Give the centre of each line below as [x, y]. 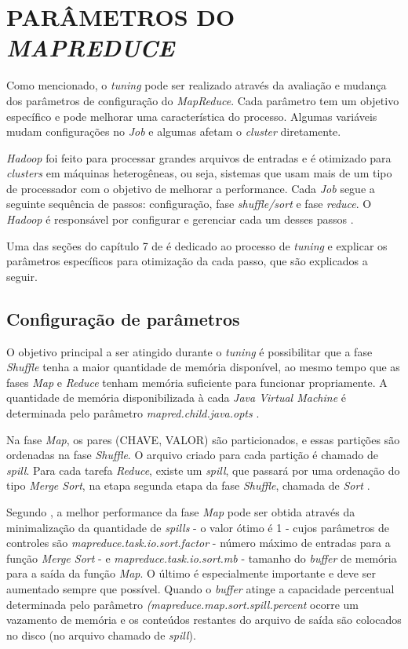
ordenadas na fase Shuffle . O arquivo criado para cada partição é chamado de [192, 455]
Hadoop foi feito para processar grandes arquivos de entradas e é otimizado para [199, 157]
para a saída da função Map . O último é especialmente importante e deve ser [191, 573]
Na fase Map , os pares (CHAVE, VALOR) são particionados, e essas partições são [203, 439]
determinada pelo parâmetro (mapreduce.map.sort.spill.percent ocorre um [183, 604]
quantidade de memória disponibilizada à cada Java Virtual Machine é [176, 397]
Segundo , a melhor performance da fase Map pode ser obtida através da [181, 511]
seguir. [22, 276]
